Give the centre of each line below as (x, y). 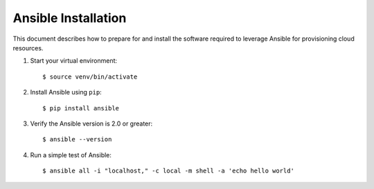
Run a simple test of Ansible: (71, 155)
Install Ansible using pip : (66, 92)
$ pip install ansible (81, 108)
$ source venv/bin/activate (90, 77)
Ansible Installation (70, 18)
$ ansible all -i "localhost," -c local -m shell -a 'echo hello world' (168, 171)
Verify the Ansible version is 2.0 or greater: (91, 123)
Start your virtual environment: (74, 61)
